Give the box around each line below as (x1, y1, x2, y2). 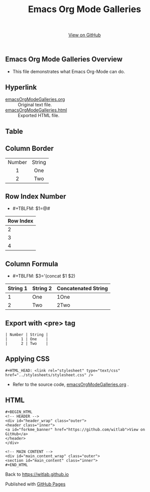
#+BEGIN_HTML (5, 409, 33, 414)
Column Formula (5, 259, 58, 268)
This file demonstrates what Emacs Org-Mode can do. (12, 68, 125, 74)
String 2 (32, 285, 52, 292)
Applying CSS (5, 355, 50, 363)
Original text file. (18, 102, 52, 108)
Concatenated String (56, 285, 108, 292)
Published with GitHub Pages (5, 481, 66, 487)
